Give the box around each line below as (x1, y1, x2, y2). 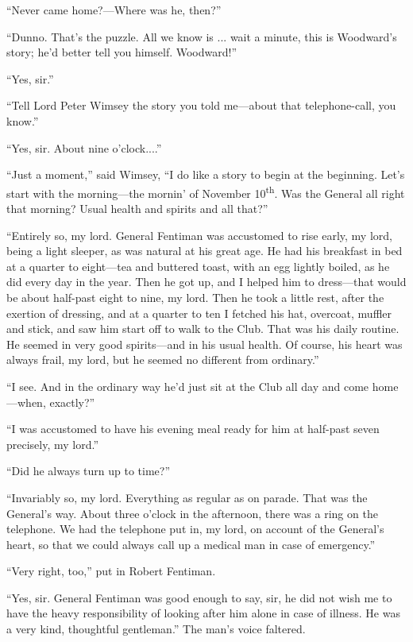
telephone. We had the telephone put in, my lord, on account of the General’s (6, 520, 384, 537)
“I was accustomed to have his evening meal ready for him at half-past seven (6, 420, 380, 437)
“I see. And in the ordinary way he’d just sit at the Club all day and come (6, 377, 369, 394)
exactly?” (49, 393, 95, 410)
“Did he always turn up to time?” (6, 462, 171, 479)
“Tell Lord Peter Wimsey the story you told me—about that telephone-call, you (6, 97, 396, 114)
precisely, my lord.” (6, 435, 99, 452)
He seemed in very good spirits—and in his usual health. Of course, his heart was (6, 335, 403, 352)
